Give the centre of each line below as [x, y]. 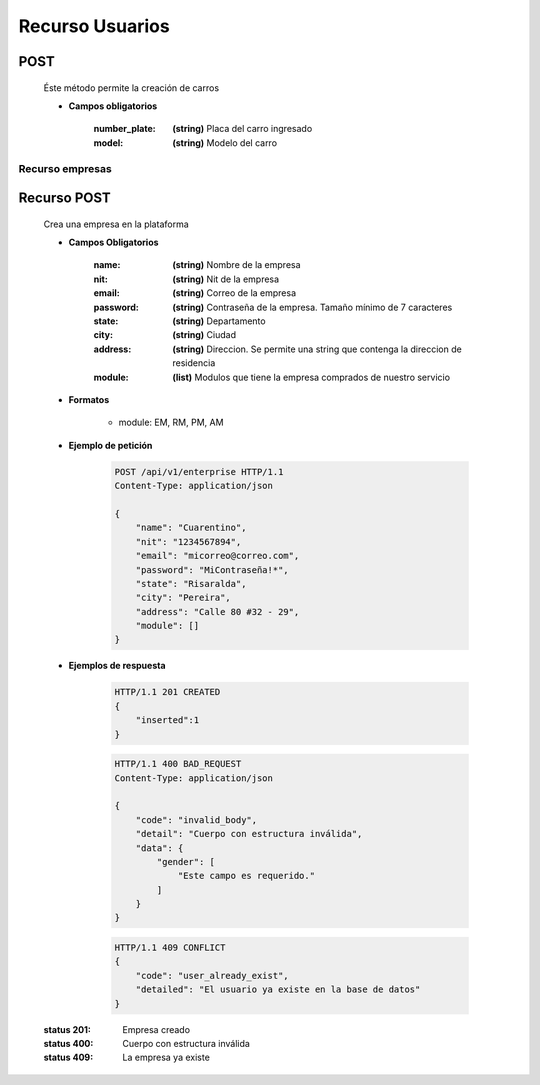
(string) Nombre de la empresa [236, 265]
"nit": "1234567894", [188, 541]
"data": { [159, 848]
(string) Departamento [219, 321]
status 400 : [68, 1043]
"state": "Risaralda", [191, 583]
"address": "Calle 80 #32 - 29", [217, 611]
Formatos [89, 399]
